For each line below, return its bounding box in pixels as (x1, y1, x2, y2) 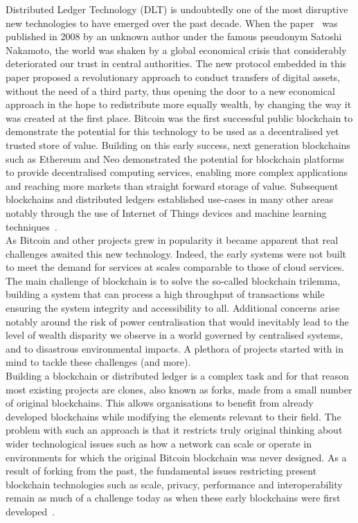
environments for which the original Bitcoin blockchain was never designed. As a (6, 450, 347, 464)
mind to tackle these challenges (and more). (6, 355, 191, 369)
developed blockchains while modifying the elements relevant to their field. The (6, 409, 341, 423)
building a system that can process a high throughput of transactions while (6, 287, 325, 301)
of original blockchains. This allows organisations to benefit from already (6, 396, 314, 410)
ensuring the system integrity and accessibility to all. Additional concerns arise (6, 301, 340, 315)
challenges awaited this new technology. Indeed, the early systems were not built (6, 246, 346, 260)
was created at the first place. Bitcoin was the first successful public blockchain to (6, 110, 353, 125)
